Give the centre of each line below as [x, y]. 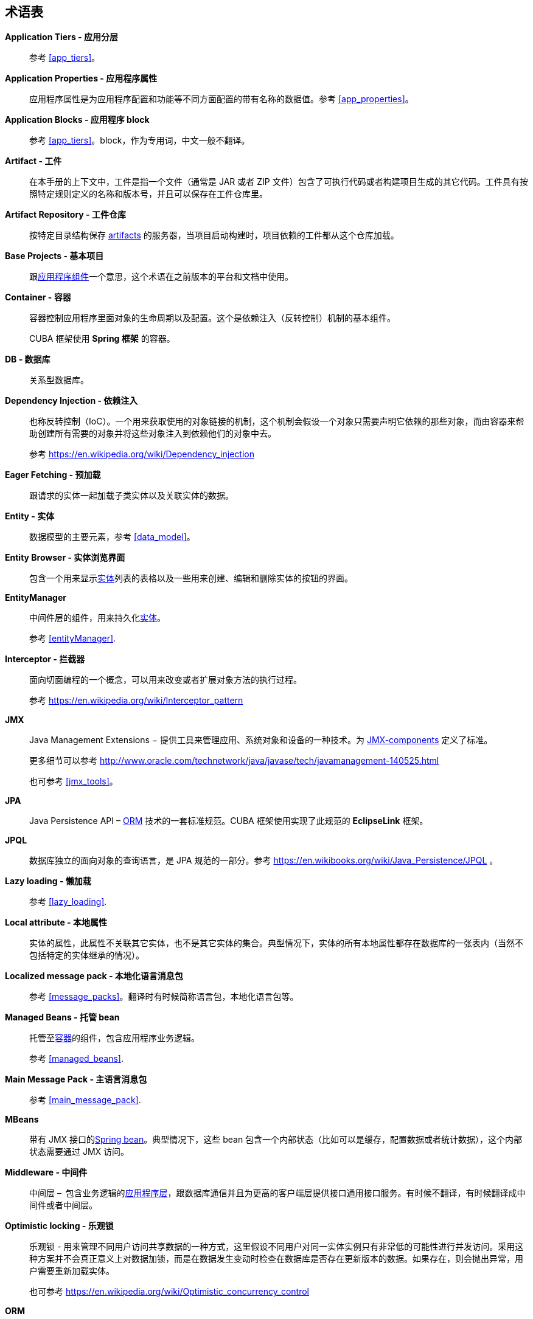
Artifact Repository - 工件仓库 [65, 215]
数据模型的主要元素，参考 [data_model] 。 [112, 537]
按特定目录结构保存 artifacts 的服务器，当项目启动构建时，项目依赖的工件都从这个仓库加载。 [214, 235]
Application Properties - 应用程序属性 [81, 78]
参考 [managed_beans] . [77, 1059]
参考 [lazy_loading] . [68, 902]
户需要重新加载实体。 [72, 1271]
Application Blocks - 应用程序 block [77, 120]
